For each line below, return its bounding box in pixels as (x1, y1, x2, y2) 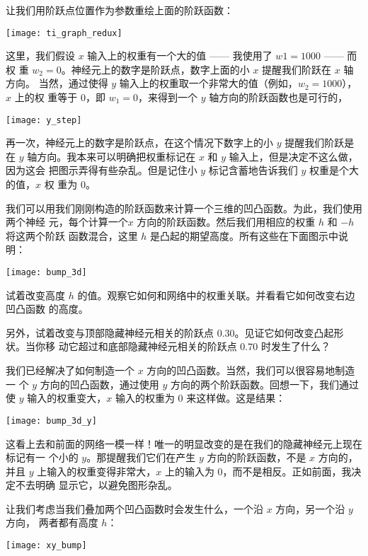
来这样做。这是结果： (186, 390, 286, 405)
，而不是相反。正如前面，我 (222, 463, 352, 478)
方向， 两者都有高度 (6, 515, 98, 530)
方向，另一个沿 (275, 501, 345, 516)
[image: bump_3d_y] (6, 415, 97, 426)
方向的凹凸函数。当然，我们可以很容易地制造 (146, 363, 355, 378)
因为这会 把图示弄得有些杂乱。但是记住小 (6, 163, 197, 178)
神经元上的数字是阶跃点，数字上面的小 (71, 62, 250, 76)
